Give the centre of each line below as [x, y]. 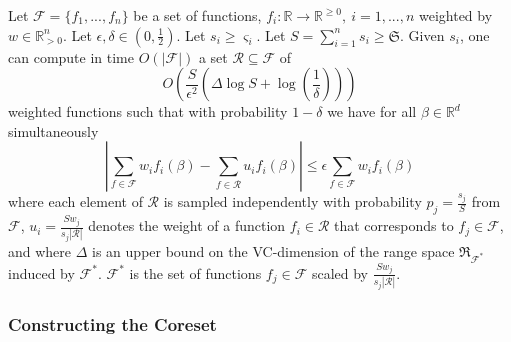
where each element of [75, 201]
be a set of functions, [197, 15]
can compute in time [71, 56]
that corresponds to [394, 225]
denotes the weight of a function [187, 225]
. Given [422, 34]
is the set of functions [195, 272]
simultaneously [53, 130]
